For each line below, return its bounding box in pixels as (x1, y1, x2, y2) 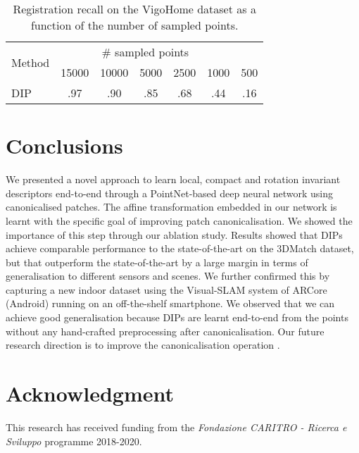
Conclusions (6, 131, 123, 160)
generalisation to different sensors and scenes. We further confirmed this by (6, 268, 330, 283)
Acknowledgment (6, 379, 174, 408)
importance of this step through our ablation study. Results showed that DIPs (6, 227, 343, 242)
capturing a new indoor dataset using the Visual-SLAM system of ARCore (6, 282, 327, 297)
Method (11, 54, 50, 70)
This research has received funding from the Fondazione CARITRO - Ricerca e (6, 419, 347, 434)
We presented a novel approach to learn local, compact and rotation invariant (6, 172, 341, 187)
